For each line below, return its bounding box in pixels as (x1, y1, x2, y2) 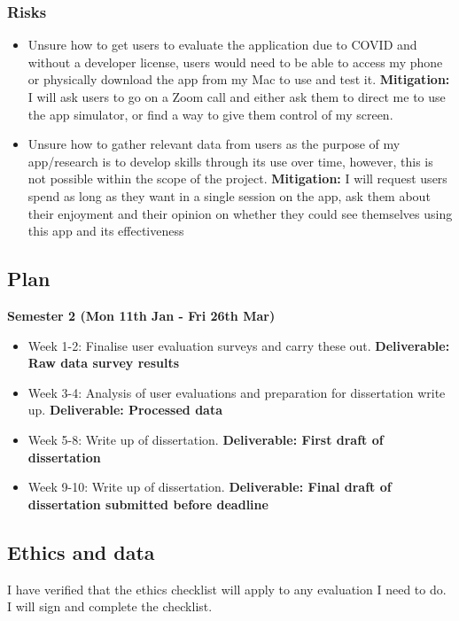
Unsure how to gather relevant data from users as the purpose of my (27, 135, 401, 153)
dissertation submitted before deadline (27, 494, 268, 513)
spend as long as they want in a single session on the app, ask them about (27, 186, 431, 205)
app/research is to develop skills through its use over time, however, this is (27, 151, 433, 170)
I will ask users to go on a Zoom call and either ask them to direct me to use (27, 88, 446, 105)
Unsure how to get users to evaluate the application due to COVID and (27, 35, 417, 54)
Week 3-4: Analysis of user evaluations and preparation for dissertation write (27, 383, 446, 401)
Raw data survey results (27, 353, 180, 372)
